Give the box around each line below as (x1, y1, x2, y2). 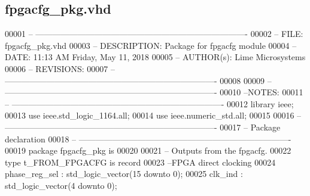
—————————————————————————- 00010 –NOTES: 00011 (5, 86, 303, 98)
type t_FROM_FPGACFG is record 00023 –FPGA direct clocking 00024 (5, 155, 276, 168)
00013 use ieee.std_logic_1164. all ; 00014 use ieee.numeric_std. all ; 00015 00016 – (5, 109, 302, 122)
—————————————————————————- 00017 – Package (5, 120, 281, 133)
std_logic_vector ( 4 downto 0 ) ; (5, 179, 117, 191)
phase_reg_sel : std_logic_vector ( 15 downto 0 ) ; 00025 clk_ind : (5, 167, 243, 180)
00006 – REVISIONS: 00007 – (5, 62, 115, 74)
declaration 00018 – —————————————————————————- (5, 132, 291, 145)
